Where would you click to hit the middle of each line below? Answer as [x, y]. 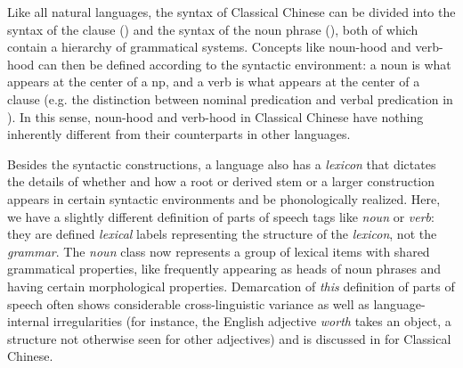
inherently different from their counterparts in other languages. [179, 134]
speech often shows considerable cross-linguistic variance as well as [188, 303]
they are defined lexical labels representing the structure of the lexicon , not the [222, 234]
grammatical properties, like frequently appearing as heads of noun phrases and [224, 269]
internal [28, 321]
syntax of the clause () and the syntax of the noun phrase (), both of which [213, 29]
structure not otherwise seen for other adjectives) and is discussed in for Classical [229, 338]
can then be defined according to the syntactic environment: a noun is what [245, 64]
